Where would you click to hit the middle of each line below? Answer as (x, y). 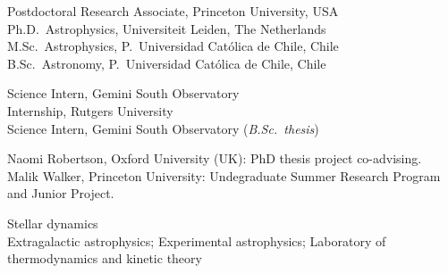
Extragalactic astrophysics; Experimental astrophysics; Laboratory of (197, 240)
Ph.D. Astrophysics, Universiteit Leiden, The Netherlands (167, 28)
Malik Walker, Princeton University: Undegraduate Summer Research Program (224, 175)
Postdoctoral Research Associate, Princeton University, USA (173, 11)
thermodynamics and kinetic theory (105, 258)
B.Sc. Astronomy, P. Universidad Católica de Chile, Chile (167, 63)
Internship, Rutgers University (90, 110)
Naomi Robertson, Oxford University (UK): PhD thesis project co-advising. (215, 158)
